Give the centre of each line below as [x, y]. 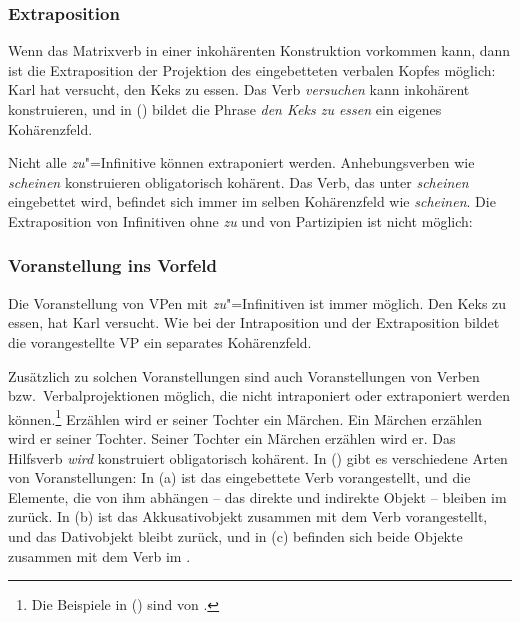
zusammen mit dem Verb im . [99, 555]
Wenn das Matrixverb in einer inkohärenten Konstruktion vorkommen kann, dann [259, 50]
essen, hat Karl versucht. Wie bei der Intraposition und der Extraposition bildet [254, 322]
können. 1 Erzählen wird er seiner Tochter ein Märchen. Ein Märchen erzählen [245, 417]
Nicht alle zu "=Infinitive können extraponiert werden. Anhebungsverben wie [241, 162]
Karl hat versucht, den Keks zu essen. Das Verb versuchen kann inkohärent [239, 89]
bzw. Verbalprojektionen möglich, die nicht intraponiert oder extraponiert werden [259, 395]
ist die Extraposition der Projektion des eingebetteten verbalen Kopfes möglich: [252, 69]
